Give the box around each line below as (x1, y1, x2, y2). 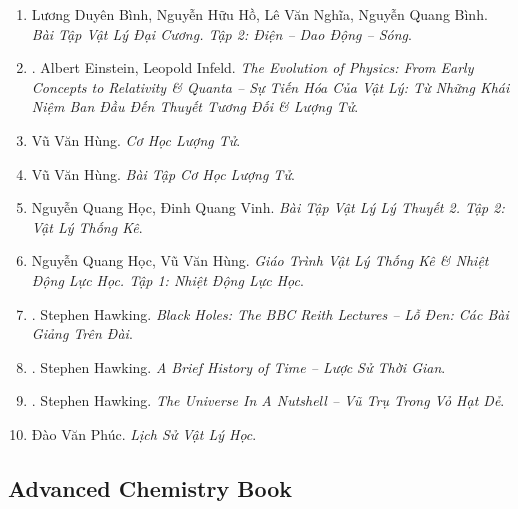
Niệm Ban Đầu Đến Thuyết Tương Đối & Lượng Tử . (31, 96, 359, 117)
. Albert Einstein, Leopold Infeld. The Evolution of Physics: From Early (31, 57, 474, 78)
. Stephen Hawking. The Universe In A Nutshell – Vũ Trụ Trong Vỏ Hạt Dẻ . (31, 390, 505, 411)
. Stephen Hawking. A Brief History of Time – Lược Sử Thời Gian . (31, 356, 446, 377)
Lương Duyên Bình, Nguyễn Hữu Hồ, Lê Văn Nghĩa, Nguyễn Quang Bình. (31, 4, 488, 24)
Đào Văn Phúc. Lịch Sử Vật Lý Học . (31, 423, 257, 444)
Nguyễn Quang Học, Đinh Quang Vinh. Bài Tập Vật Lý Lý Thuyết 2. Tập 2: (31, 197, 505, 218)
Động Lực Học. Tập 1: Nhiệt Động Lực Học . (31, 269, 304, 290)
